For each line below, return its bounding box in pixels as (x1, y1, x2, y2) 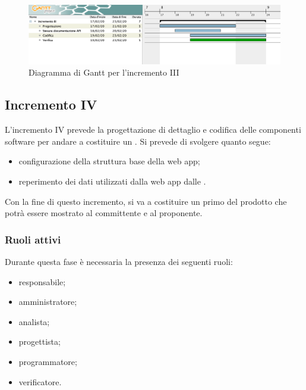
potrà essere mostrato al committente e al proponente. (5, 207, 203, 219)
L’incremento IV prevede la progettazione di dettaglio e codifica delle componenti (5, 123, 301, 136)
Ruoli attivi (5, 232, 61, 247)
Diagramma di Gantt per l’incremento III (29, 66, 179, 79)
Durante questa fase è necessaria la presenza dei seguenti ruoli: (5, 255, 233, 267)
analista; (18, 315, 50, 327)
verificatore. (18, 375, 62, 388)
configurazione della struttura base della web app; (18, 155, 200, 167)
